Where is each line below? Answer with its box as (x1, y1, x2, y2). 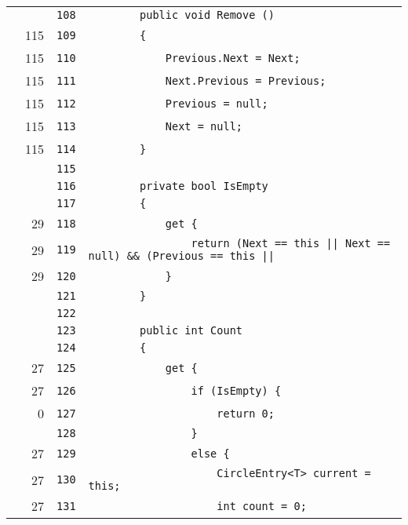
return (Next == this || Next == (191, 237, 391, 250)
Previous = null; (165, 97, 268, 110)
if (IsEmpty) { (191, 384, 282, 397)
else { (191, 447, 230, 460)
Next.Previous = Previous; (165, 74, 326, 87)
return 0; (217, 407, 275, 420)
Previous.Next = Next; (165, 51, 301, 64)
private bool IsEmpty (140, 180, 268, 192)
